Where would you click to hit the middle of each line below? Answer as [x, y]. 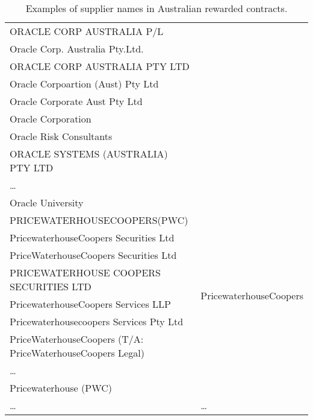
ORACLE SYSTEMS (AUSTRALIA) [89, 154]
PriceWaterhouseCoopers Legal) [77, 353]
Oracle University [47, 202]
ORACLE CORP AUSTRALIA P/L [87, 31]
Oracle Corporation [51, 119]
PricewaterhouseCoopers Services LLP [90, 304]
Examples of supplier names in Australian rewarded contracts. [156, 8]
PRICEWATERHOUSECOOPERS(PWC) [99, 220]
